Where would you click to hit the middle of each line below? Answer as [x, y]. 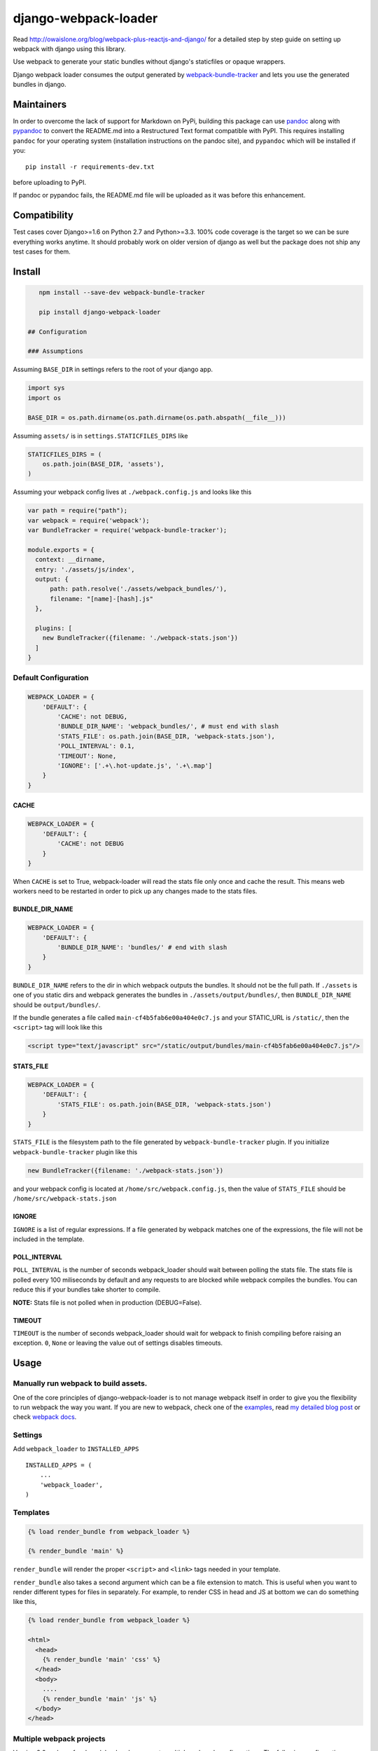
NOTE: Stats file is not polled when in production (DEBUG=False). [107, 1302]
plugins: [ [54, 628]
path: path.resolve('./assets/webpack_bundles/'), [139, 589]
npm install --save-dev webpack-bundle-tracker [122, 293]
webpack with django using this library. [69, 48]
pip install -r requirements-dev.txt [90, 167]
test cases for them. [42, 251]
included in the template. [49, 1239]
